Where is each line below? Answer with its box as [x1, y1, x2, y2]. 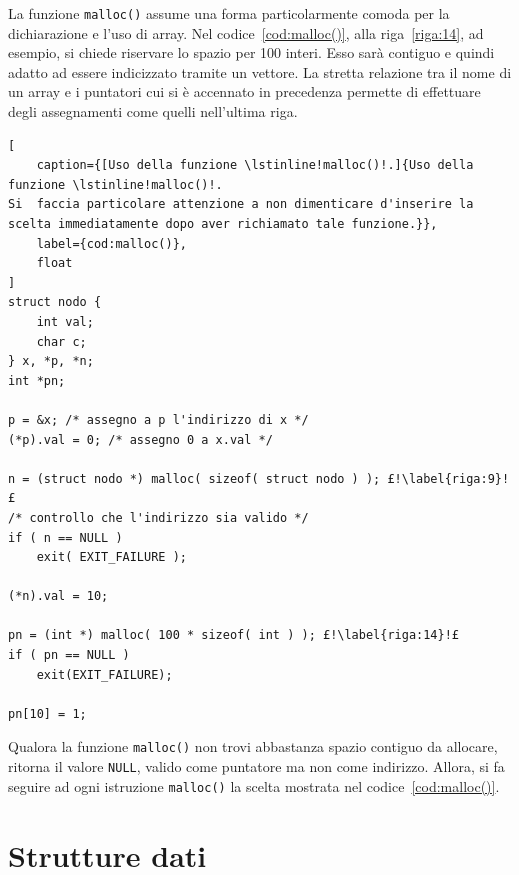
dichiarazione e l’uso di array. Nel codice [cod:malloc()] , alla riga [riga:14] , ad [8, 22, 484, 43]
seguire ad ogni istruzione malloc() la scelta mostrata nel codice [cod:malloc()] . [8, 775, 500, 796]
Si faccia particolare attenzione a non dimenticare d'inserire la [8, 197, 474, 212]
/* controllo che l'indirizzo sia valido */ [8, 510, 309, 525]
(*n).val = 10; [8, 589, 109, 604]
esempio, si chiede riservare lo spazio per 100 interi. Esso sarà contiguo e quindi [8, 42, 495, 63]
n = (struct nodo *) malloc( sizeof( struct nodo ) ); [8, 471, 381, 486]
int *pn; [8, 373, 66, 388]
